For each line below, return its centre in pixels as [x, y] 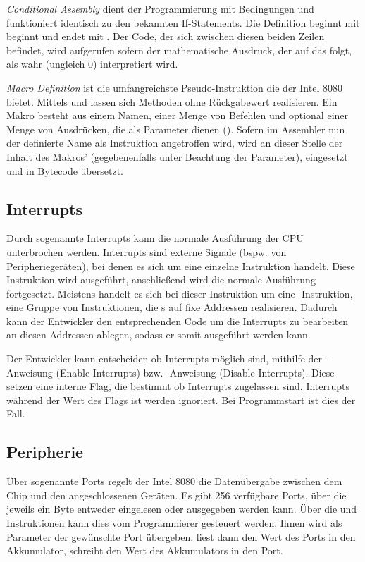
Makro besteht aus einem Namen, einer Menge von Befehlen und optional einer [178, 115]
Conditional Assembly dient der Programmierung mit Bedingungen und [160, 8]
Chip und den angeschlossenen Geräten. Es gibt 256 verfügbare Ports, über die [177, 495]
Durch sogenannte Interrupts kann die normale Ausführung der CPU [155, 238]
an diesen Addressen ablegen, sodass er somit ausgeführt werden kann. [159, 335]
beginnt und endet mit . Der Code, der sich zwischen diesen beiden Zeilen [166, 36]
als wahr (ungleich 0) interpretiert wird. [92, 64]
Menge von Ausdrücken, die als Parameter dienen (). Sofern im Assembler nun [176, 129]
